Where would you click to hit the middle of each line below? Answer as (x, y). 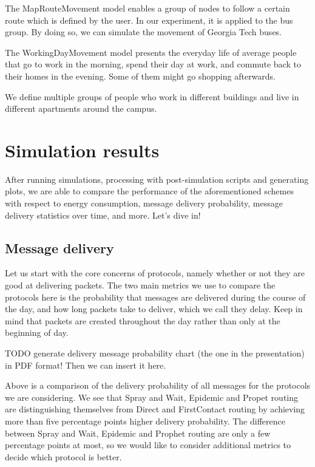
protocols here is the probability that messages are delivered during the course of (155, 297)
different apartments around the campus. (81, 108)
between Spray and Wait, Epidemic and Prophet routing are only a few (138, 433)
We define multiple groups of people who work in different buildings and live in (152, 96)
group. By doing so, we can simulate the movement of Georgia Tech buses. (144, 32)
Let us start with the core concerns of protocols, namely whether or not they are (155, 273)
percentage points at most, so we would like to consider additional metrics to (148, 445)
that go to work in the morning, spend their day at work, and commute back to (153, 64)
